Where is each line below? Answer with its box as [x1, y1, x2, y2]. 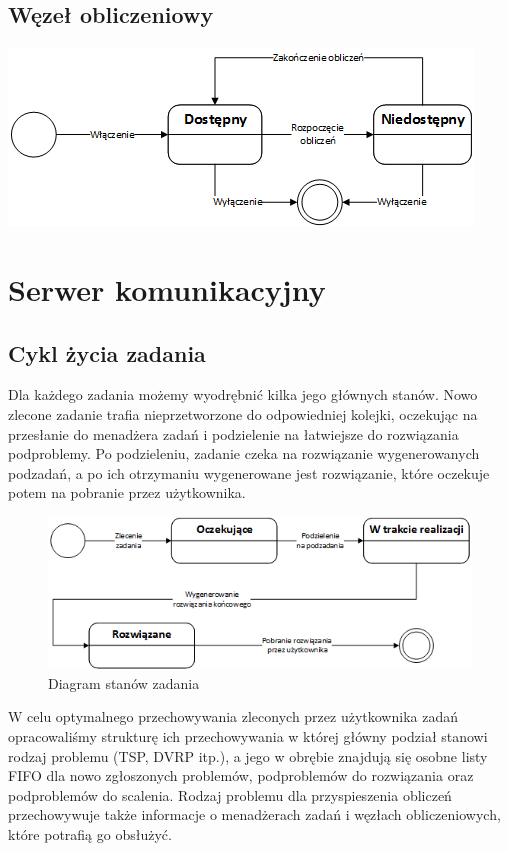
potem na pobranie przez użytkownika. [8, 482, 246, 503]
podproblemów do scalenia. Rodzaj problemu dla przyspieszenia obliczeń [8, 784, 452, 805]
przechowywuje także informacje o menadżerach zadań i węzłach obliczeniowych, [8, 804, 501, 825]
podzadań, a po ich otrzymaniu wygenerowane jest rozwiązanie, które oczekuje [8, 462, 490, 483]
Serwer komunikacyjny [8, 268, 326, 309]
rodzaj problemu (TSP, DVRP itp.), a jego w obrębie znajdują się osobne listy [8, 745, 488, 766]
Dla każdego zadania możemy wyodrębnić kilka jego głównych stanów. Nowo [8, 384, 478, 405]
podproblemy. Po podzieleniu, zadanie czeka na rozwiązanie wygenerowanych [8, 443, 480, 464]
